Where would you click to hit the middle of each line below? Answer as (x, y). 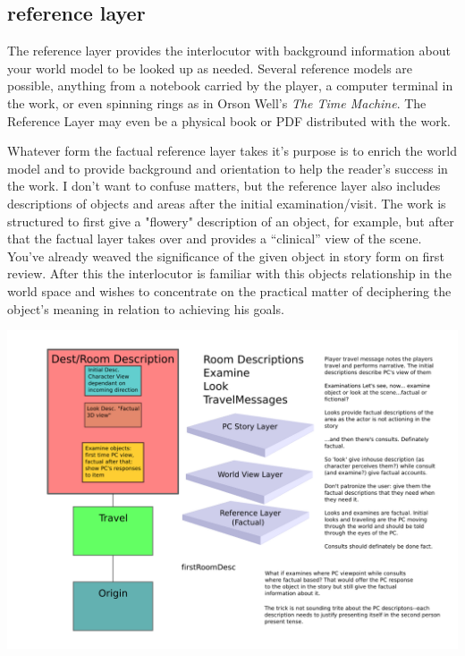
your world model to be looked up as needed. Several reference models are (210, 68)
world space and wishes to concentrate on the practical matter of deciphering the (229, 290)
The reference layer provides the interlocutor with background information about (229, 51)
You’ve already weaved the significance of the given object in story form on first (226, 256)
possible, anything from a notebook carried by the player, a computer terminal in (230, 85)
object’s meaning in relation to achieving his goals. (146, 308)
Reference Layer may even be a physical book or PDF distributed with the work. (229, 120)
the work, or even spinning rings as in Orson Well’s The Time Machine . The (217, 102)
